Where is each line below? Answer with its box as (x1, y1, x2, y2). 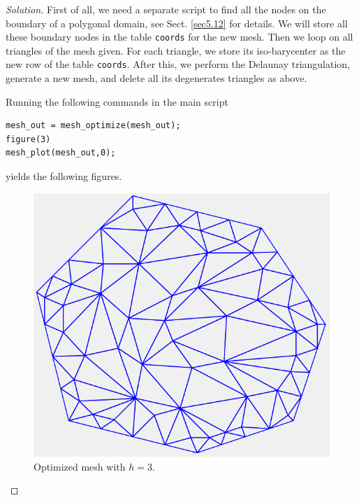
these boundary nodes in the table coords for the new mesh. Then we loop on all (6, 29, 353, 44)
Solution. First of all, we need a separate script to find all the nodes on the (6, 2, 326, 16)
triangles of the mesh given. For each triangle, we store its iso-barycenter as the (6, 43, 346, 57)
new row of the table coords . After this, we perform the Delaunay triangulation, (6, 57, 351, 71)
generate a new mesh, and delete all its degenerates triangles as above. (6, 71, 307, 85)
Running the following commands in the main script (6, 94, 228, 109)
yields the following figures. (6, 169, 122, 183)
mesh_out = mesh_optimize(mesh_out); (6, 120, 181, 131)
